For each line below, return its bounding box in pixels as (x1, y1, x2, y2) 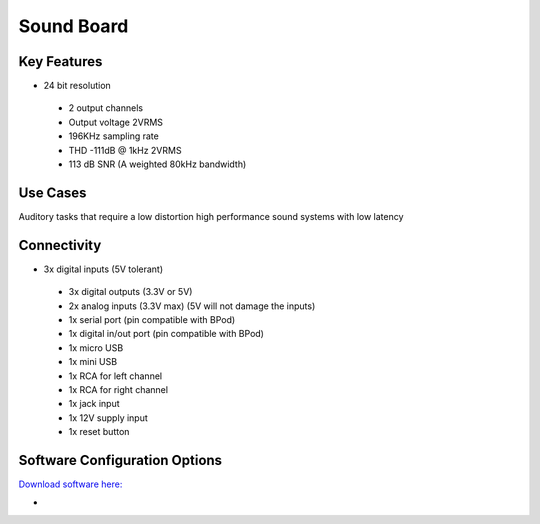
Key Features (18, 53, 103, 70)
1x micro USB (68, 341, 124, 354)
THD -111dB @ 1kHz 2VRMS (68, 144, 182, 156)
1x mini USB (68, 356, 118, 368)
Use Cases (18, 184, 87, 201)
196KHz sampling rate (68, 130, 159, 142)
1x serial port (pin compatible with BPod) (68, 314, 236, 325)
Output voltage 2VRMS (68, 116, 164, 128)
